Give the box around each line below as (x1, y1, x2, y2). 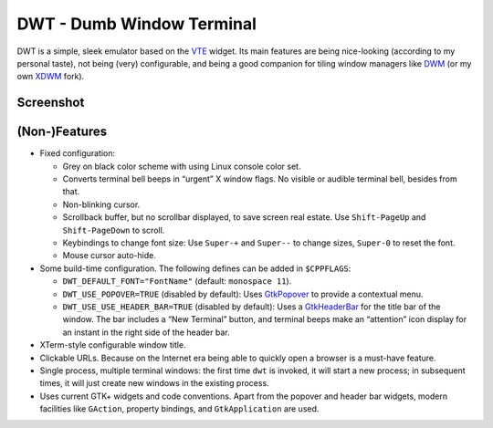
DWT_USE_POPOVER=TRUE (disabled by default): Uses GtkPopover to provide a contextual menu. (62, 288, 424, 299)
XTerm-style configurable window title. (39, 339, 186, 350)
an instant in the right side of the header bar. (62, 327, 230, 338)
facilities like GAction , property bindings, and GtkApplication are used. (39, 403, 320, 414)
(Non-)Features (16, 124, 108, 140)
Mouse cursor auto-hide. (62, 250, 157, 261)
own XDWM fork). (16, 71, 85, 82)
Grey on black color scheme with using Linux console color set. (62, 161, 301, 172)
